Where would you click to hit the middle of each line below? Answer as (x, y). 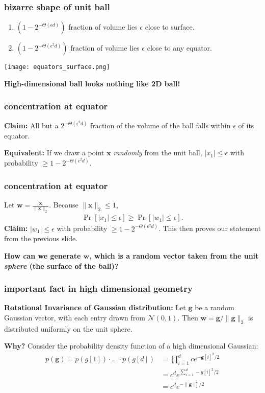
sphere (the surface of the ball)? (61, 265)
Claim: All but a (31, 125)
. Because (64, 205)
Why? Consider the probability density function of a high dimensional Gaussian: (131, 346)
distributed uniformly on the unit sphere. (68, 328)
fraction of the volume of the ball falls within (161, 125)
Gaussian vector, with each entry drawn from (75, 318)
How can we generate (43, 256)
